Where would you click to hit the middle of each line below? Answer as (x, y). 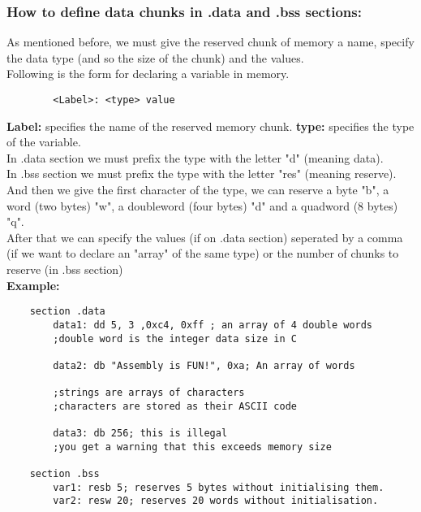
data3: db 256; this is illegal (140, 434)
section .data (67, 312)
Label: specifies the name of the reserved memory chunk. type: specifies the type (210, 126)
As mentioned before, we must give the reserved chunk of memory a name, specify (210, 42)
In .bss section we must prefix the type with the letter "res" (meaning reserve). (202, 174)
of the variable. (44, 142)
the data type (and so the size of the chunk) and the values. (155, 57)
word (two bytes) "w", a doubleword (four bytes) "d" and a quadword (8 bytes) (202, 205)
